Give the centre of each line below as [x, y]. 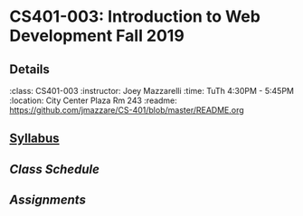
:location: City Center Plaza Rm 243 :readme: [94, 100]
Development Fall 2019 [97, 36]
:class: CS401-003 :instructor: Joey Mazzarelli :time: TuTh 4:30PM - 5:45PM [151, 91]
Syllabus [35, 139]
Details [29, 69]
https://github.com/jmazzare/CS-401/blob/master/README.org [127, 110]
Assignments [47, 200]
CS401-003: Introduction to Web [135, 17]
